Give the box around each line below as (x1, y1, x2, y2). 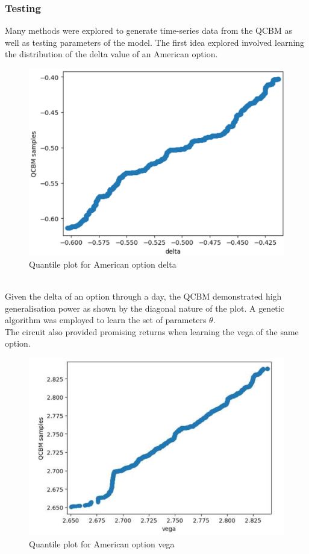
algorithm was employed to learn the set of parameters (5, 313, 207, 326)
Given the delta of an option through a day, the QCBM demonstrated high (5, 289, 282, 302)
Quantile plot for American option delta (29, 257, 176, 270)
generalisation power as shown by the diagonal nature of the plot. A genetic (5, 301, 284, 314)
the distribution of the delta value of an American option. (5, 48, 218, 60)
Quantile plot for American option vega (29, 537, 175, 550)
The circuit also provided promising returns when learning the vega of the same (5, 325, 299, 338)
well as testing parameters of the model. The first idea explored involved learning (5, 36, 305, 48)
